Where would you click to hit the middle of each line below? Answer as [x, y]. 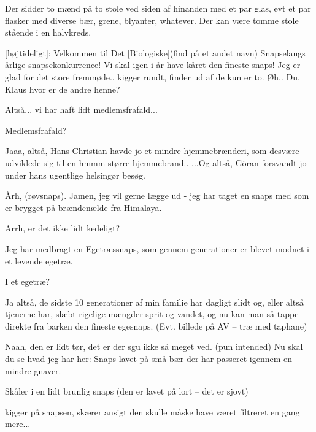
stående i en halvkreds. [48, 32]
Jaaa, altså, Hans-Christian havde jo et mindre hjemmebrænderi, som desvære [152, 151]
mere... [18, 424]
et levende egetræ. [39, 260]
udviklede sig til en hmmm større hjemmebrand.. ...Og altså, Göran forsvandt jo [156, 162]
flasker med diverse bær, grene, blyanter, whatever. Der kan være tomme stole [152, 20]
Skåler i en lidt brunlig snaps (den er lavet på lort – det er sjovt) [127, 391]
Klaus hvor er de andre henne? [63, 89]
